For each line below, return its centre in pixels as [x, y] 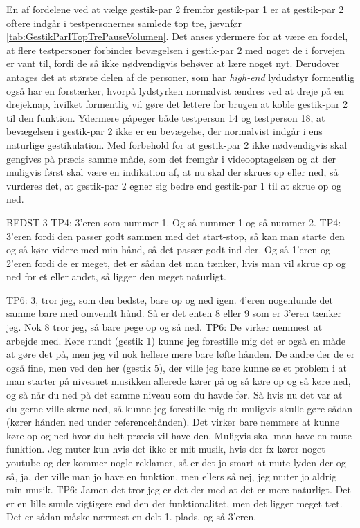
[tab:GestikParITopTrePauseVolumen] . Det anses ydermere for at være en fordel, [177, 36]
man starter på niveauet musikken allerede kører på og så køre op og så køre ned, [179, 381]
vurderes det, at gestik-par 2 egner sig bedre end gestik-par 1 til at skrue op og [174, 185]
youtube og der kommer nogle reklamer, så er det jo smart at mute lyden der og [176, 462]
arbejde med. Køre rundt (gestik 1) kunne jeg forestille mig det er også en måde [176, 340]
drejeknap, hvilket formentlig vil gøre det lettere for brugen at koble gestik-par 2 [177, 104]
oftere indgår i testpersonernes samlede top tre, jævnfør [124, 22]
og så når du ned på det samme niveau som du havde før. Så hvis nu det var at [174, 395]
